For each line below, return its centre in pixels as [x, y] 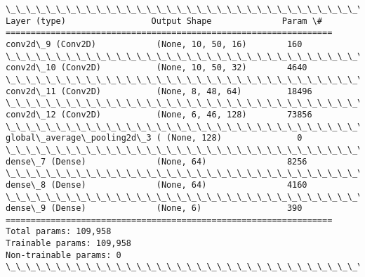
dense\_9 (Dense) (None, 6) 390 [154, 208]
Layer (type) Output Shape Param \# [164, 21]
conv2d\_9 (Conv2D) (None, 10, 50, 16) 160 [154, 44]
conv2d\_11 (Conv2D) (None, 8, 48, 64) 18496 [159, 91]
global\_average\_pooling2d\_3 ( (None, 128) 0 [154, 138]
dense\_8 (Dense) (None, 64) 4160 [157, 185]
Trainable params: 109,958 [68, 244]
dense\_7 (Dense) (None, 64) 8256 [157, 161]
